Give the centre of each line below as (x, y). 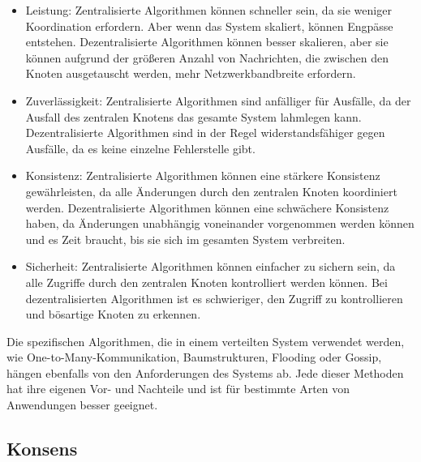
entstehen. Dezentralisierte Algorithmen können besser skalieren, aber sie (207, 42)
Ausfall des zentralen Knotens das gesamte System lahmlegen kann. (193, 116)
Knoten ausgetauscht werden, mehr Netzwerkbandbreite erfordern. (191, 73)
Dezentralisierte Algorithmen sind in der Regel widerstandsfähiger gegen (205, 133)
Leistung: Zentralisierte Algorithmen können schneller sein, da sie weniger (208, 10)
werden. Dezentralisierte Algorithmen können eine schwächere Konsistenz (207, 207)
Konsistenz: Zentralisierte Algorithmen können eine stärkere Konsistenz (203, 175)
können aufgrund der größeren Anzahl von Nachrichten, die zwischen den (207, 57)
